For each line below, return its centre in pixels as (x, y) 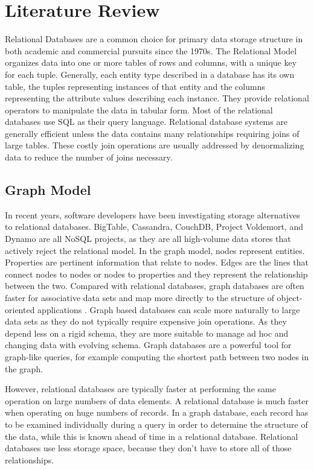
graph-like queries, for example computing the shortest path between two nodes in (157, 356)
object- (290, 298)
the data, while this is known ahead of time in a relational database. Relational (152, 436)
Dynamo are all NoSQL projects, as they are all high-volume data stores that (148, 239)
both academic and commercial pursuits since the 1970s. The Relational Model (151, 50)
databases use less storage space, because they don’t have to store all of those (148, 448)
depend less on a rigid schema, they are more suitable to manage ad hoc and (147, 333)
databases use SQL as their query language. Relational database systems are (146, 122)
